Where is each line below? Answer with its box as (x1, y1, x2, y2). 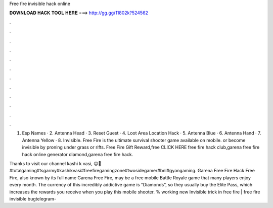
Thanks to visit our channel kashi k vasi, (9, 161, 93, 167)
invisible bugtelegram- (9, 195, 57, 201)
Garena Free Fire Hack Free (197, 168, 255, 174)
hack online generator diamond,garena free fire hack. (22, 151, 133, 157)
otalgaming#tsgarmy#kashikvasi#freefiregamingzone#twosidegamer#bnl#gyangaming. (9, 168, 197, 174)
